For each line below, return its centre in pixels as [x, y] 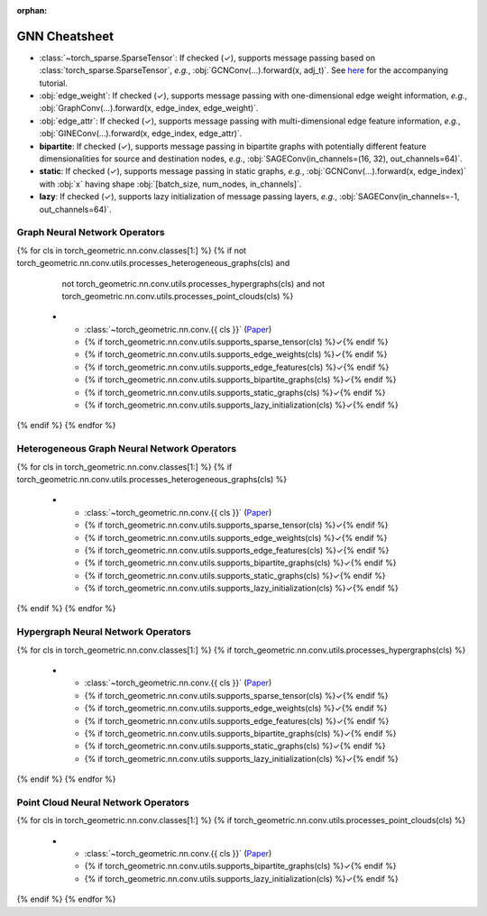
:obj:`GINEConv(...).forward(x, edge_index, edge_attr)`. [141, 133]
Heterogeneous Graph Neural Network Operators [127, 449]
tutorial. [53, 83]
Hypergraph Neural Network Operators [104, 632]
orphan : [32, 10]
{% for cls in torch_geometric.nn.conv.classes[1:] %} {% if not [132, 250]
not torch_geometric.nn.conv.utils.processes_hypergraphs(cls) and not [193, 283]
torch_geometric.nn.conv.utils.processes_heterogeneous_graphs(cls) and [153, 263]
